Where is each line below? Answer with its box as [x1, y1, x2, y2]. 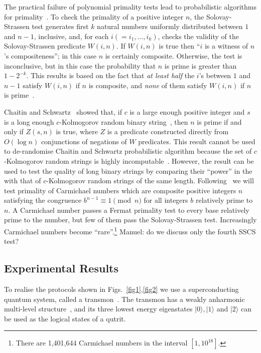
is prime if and [197, 116, 242, 127]
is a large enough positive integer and [129, 106, 245, 117]
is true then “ [159, 41, 200, 51]
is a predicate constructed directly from [107, 126, 229, 137]
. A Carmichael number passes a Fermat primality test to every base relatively [8, 204, 249, 215]
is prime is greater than [164, 60, 237, 71]
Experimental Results [4, 260, 118, 276]
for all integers [144, 195, 188, 205]
